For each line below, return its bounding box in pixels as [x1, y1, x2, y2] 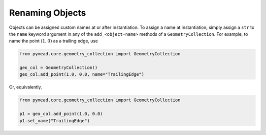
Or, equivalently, [9, 84, 42, 90]
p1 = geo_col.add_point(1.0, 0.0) [19, 111, 103, 117]
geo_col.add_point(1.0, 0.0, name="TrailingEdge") [19, 71, 145, 77]
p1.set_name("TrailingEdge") [19, 118, 90, 123]
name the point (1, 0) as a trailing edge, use [9, 38, 98, 44]
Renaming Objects [9, 7, 86, 18]
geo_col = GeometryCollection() [19, 65, 98, 70]
